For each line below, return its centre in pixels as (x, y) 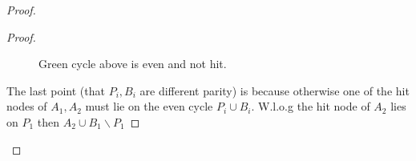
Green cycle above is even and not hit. (133, 64)
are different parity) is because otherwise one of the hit (275, 90)
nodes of (27, 106)
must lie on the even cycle (149, 106)
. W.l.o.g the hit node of (311, 106)
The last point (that (56, 90)
